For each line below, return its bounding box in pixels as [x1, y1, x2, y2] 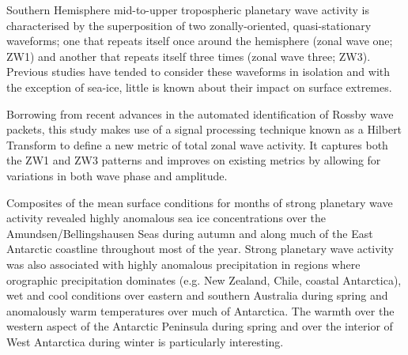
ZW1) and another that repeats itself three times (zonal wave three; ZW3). [6, 47, 371, 64]
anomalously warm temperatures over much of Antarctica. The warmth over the [6, 302, 395, 319]
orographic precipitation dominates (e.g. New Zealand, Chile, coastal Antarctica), [6, 271, 402, 288]
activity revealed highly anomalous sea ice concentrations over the [6, 210, 326, 226]
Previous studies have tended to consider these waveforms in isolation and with [6, 63, 391, 80]
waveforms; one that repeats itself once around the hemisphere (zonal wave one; [6, 32, 393, 49]
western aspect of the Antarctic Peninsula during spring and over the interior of [6, 318, 393, 334]
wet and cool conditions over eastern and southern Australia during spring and [6, 287, 388, 304]
